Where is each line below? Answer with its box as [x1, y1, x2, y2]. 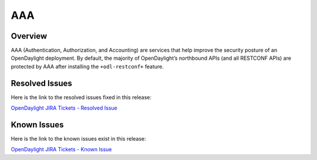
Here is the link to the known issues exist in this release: [11, 135, 146, 142]
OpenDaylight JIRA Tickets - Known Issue [11, 146, 112, 153]
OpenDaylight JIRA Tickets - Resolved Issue [11, 104, 117, 111]
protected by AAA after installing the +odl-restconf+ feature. [11, 63, 164, 70]
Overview [11, 31, 48, 41]
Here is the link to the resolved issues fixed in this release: [11, 94, 152, 101]
